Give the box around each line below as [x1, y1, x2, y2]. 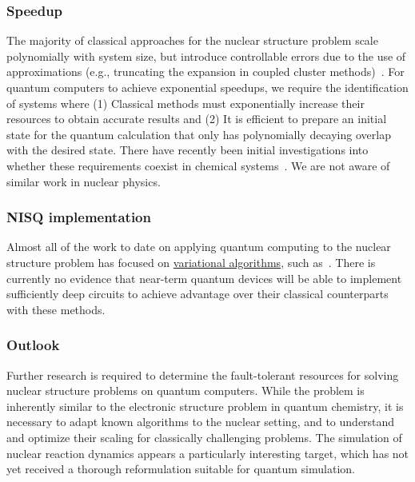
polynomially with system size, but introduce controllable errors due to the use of [6, 47, 406, 64]
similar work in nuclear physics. [6, 173, 161, 189]
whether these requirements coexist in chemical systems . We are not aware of [6, 157, 390, 173]
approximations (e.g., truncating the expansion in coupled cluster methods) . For [6, 63, 405, 80]
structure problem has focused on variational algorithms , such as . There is [6, 253, 376, 270]
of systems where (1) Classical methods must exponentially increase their [6, 94, 365, 111]
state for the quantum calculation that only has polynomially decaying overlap [6, 125, 391, 142]
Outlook [6, 335, 60, 355]
